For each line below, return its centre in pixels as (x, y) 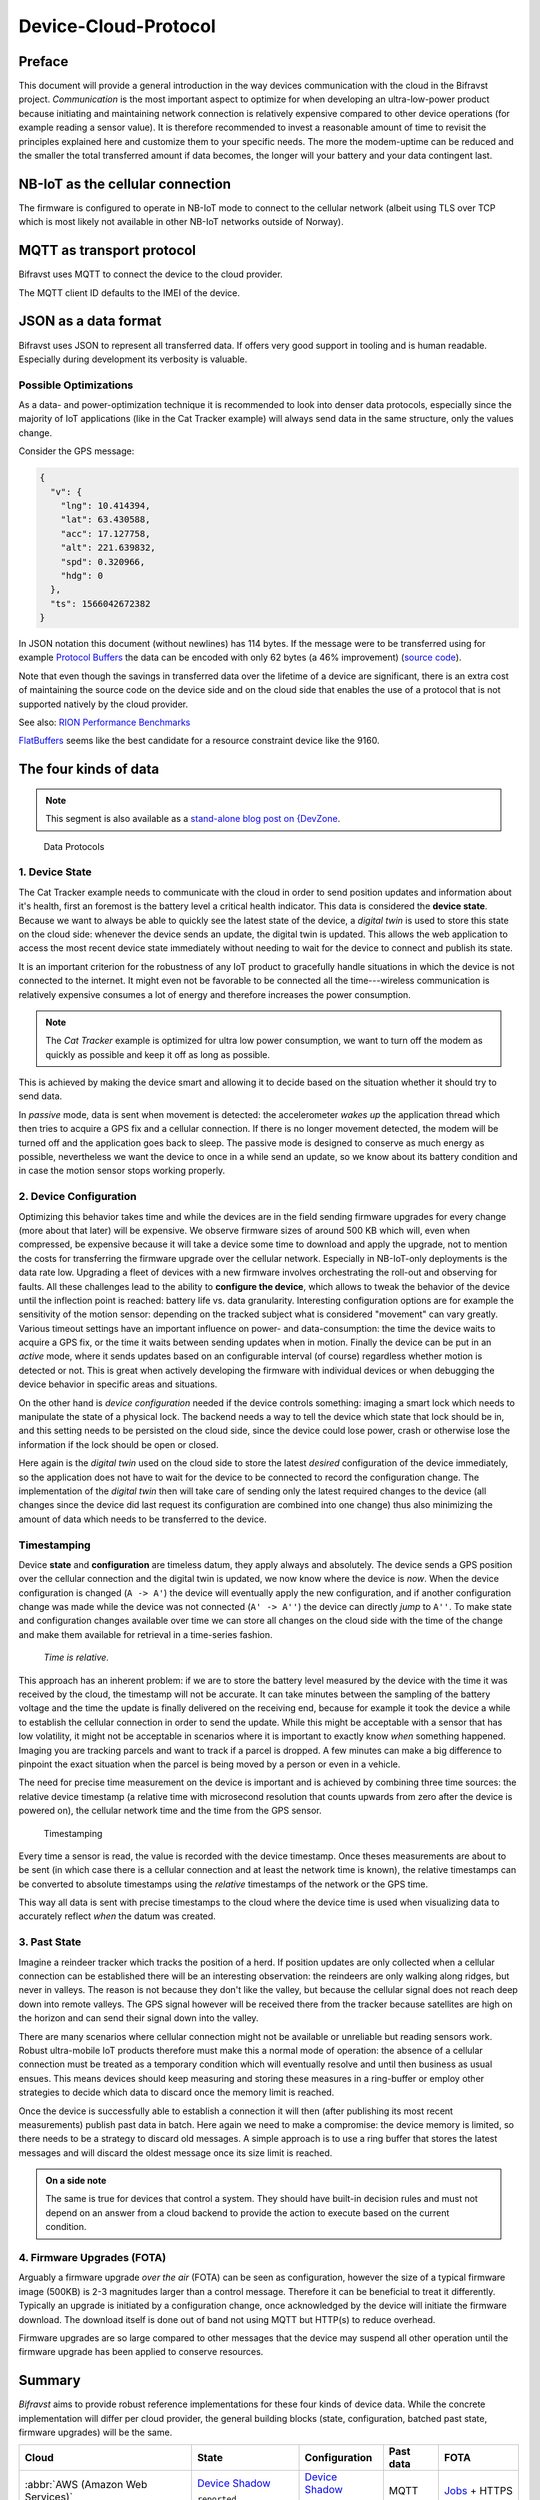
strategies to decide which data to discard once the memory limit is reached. (176, 2092)
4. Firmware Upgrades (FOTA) (92, 2258)
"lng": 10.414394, (105, 505)
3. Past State (50, 1942)
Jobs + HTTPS (478, 2490)
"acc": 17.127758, (105, 533)
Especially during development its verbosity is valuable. (133, 359)
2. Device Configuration (77, 1197)
